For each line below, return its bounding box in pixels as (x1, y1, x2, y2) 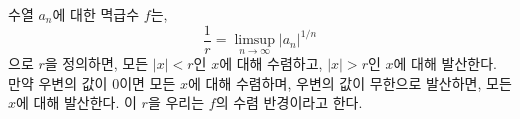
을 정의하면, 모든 (44, 53, 149, 74)
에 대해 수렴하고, (219, 53, 323, 74)
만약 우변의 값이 (8, 72, 108, 93)
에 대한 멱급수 (52, 4, 140, 24)
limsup (234, 33, 275, 48)
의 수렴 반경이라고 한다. (215, 92, 363, 113)
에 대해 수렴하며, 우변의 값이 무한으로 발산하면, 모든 (188, 72, 512, 93)
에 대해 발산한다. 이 (16, 92, 137, 113)
